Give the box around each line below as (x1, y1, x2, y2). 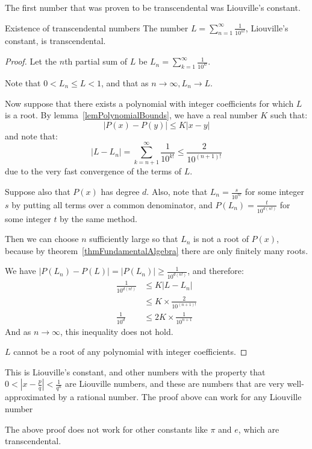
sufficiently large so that (89, 232, 178, 245)
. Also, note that (146, 185, 208, 198)
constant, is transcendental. (5, 34, 106, 47)
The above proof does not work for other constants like (5, 422, 208, 435)
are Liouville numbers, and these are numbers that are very (64, 377, 284, 390)
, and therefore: (187, 264, 244, 277)
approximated (5, 390, 56, 403)
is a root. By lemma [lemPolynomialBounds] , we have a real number (5, 109, 258, 121)
